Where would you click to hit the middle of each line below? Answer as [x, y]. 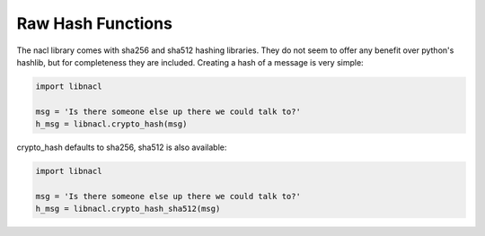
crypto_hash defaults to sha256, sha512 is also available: [122, 147]
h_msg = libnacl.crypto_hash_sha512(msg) [128, 209]
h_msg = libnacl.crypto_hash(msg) [111, 124]
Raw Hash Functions [94, 23]
